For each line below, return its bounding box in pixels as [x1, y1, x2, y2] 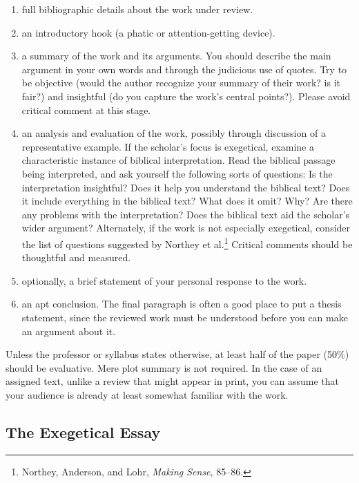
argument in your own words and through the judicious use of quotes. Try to [21, 61, 347, 76]
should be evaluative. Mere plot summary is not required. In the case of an [6, 360, 322, 375]
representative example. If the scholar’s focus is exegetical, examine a [21, 139, 314, 153]
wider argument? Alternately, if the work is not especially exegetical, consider [21, 220, 351, 235]
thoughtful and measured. [21, 250, 131, 265]
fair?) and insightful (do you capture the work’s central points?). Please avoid [21, 88, 351, 103]
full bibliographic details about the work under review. [21, 2, 253, 16]
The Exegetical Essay [6, 421, 161, 442]
